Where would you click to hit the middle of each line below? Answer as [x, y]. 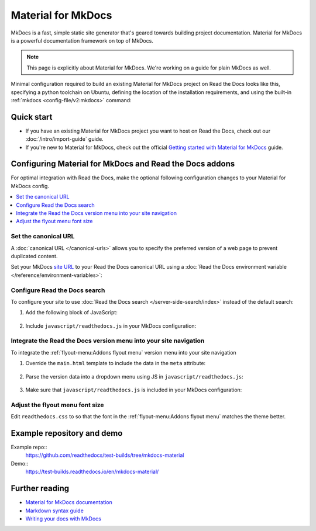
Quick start [32, 117]
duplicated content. [34, 256]
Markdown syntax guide [55, 511]
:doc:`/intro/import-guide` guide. [64, 139]
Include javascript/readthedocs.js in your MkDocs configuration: [111, 326]
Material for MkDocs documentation [69, 502]
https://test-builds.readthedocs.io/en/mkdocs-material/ [92, 472]
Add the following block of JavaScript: [72, 313]
